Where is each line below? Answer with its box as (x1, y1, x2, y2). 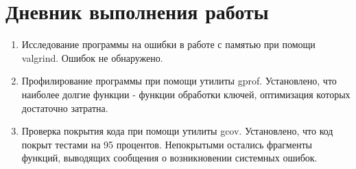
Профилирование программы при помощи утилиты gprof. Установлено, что (21, 74, 337, 88)
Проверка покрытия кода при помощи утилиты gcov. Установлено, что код (21, 124, 333, 138)
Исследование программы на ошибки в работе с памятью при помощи (21, 37, 316, 52)
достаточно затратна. (21, 100, 108, 115)
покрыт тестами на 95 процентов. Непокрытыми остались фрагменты (21, 137, 312, 151)
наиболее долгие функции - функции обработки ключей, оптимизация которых (21, 87, 351, 101)
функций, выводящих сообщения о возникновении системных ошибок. (21, 150, 318, 165)
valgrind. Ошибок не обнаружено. (21, 50, 163, 65)
